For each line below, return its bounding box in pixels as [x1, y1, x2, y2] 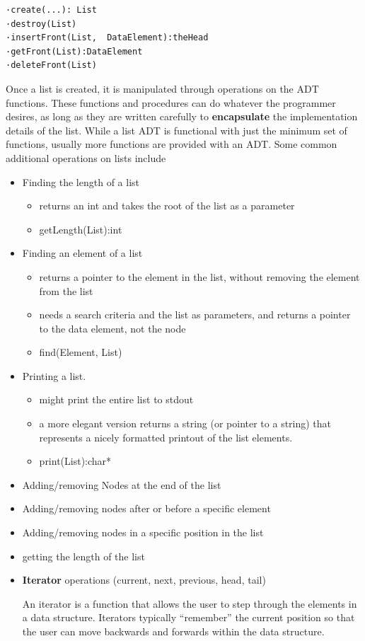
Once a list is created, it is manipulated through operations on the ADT [6, 81, 319, 96]
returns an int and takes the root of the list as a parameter [39, 198, 295, 213]
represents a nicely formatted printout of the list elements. [39, 429, 293, 444]
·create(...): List [6, 5, 97, 15]
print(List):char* [39, 454, 112, 468]
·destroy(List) [6, 18, 77, 29]
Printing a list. [22, 368, 86, 383]
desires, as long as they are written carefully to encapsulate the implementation [6, 109, 358, 124]
